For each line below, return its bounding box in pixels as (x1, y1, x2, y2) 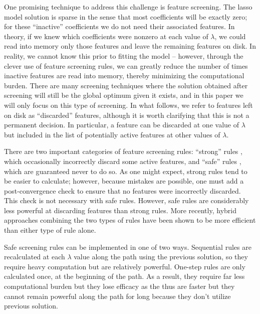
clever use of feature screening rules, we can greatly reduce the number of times (4, 60, 248, 71)
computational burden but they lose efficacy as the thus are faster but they (4, 281, 235, 291)
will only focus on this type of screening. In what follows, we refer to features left (4, 99, 253, 110)
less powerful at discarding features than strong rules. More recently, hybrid (4, 205, 236, 215)
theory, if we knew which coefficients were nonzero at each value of (4, 31, 208, 41)
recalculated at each (4, 251, 65, 262)
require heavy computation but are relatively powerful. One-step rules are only (4, 261, 245, 271)
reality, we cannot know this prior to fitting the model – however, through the (4, 50, 243, 61)
